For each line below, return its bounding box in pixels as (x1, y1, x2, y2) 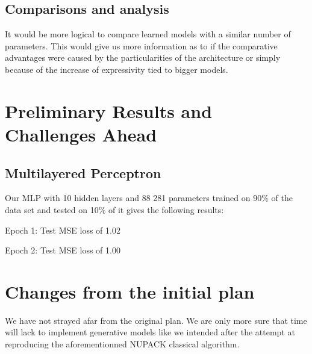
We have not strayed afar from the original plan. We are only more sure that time (5, 314, 307, 326)
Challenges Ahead (5, 122, 157, 146)
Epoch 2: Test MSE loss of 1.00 (5, 244, 120, 256)
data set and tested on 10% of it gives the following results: (5, 203, 224, 216)
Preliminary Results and (5, 98, 213, 123)
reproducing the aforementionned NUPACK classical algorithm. (5, 338, 240, 350)
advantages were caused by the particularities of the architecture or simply (5, 51, 281, 64)
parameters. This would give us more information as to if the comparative (5, 39, 278, 52)
